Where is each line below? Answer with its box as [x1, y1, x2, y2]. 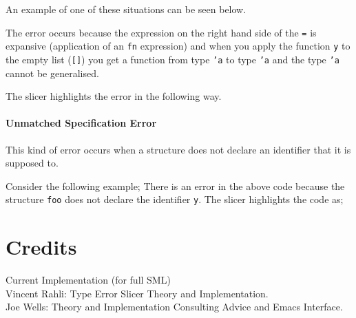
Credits [6, 233, 77, 261]
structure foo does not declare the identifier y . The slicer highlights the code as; [6, 192, 344, 206]
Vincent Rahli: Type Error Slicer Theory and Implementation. [6, 286, 269, 300]
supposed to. [6, 156, 59, 170]
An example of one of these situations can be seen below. [6, 2, 247, 16]
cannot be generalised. [6, 65, 99, 80]
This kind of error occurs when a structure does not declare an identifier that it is [6, 142, 351, 156]
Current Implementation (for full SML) [6, 273, 171, 287]
